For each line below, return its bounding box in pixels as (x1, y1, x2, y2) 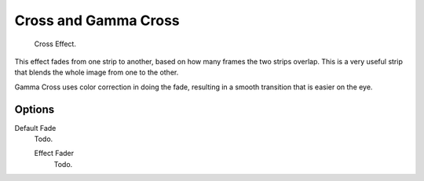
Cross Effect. (34, 39, 76, 49)
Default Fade (14, 123, 57, 132)
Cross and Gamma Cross (14, 12, 180, 29)
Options (14, 103, 55, 116)
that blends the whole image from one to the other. (14, 67, 179, 78)
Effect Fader (34, 149, 75, 158)
